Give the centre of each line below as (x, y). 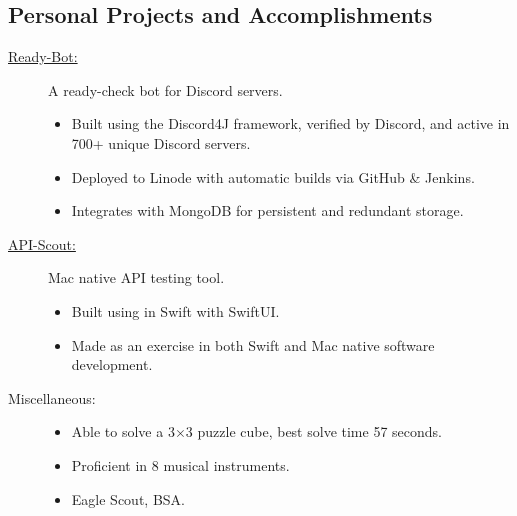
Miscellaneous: (52, 397)
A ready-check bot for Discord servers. (165, 89)
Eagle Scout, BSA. (128, 498)
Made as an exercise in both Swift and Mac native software (253, 344)
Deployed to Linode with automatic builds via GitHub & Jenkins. (273, 176)
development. (112, 364)
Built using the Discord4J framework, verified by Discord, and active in (290, 123)
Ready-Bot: (43, 56)
